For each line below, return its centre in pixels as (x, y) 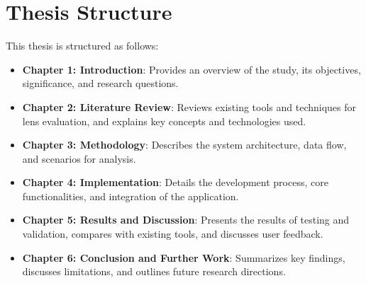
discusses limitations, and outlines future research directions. (154, 271)
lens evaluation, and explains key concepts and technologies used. (164, 121)
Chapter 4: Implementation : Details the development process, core (175, 182)
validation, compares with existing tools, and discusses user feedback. (173, 234)
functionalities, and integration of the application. (131, 196)
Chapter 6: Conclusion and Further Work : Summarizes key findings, (184, 257)
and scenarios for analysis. (79, 158)
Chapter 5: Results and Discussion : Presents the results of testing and (186, 220)
